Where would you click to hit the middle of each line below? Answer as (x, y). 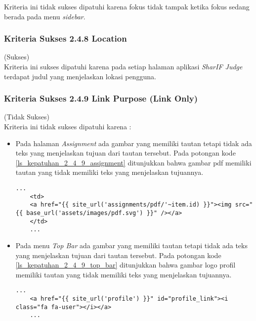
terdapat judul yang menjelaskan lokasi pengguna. (80, 76)
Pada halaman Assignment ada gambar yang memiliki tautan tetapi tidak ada (134, 143)
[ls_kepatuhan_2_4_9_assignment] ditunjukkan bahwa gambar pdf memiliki (133, 162)
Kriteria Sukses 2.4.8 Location (65, 38)
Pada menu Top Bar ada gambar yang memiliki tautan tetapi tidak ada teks (131, 245)
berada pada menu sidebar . (45, 16)
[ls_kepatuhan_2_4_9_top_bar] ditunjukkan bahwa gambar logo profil (126, 265)
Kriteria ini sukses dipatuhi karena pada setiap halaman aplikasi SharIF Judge (123, 66)
